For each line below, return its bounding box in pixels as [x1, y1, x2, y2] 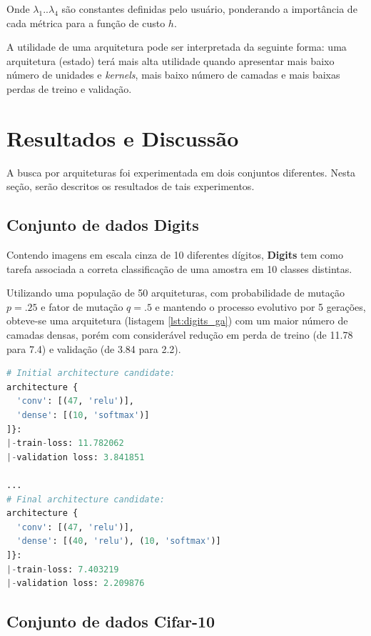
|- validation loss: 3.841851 [6, 452, 145, 462]
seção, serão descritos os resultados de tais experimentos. [6, 179, 255, 194]
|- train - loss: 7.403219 [6, 564, 119, 575]
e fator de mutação [41, 299, 123, 314]
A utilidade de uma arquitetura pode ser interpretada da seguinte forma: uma [6, 39, 347, 54]
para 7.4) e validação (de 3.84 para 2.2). [6, 341, 181, 356]
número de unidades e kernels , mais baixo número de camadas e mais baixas [6, 67, 340, 82]
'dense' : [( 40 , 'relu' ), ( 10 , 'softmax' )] [16, 536, 221, 547]
